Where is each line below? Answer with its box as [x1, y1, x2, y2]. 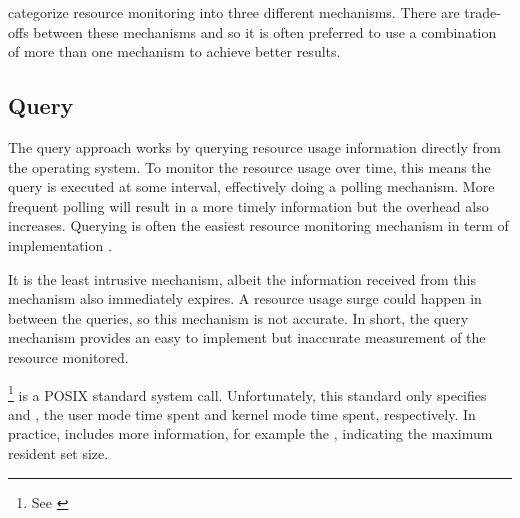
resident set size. [8, 442, 109, 463]
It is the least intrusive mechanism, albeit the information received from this [8, 268, 476, 289]
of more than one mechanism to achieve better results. [8, 41, 341, 62]
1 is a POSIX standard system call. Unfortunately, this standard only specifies [8, 381, 487, 405]
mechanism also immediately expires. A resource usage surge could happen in [8, 288, 482, 309]
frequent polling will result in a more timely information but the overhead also [8, 195, 489, 216]
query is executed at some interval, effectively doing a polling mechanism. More [8, 176, 495, 197]
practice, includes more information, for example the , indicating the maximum [8, 423, 493, 444]
